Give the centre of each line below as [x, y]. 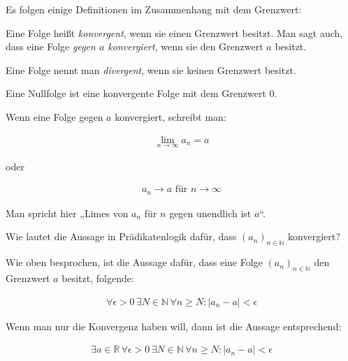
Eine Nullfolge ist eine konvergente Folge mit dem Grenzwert [136, 93]
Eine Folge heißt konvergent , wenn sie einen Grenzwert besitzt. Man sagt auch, [174, 32]
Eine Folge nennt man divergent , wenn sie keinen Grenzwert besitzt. [151, 69]
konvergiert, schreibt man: [171, 116]
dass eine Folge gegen [51, 46]
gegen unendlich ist [210, 213]
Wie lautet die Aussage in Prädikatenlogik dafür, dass [121, 236]
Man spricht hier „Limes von [67, 213]
